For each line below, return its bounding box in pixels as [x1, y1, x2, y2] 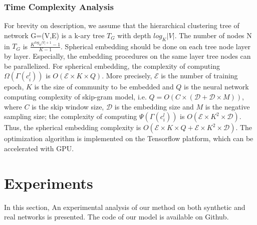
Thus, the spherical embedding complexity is [4, 122, 141, 133]
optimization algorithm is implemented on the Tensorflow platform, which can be [4, 133, 253, 144]
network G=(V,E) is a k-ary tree [4, 30, 105, 40]
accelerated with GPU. [4, 143, 74, 153]
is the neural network [184, 81, 249, 92]
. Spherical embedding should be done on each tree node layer [61, 41, 251, 51]
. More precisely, [102, 70, 152, 81]
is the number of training [161, 70, 238, 81]
